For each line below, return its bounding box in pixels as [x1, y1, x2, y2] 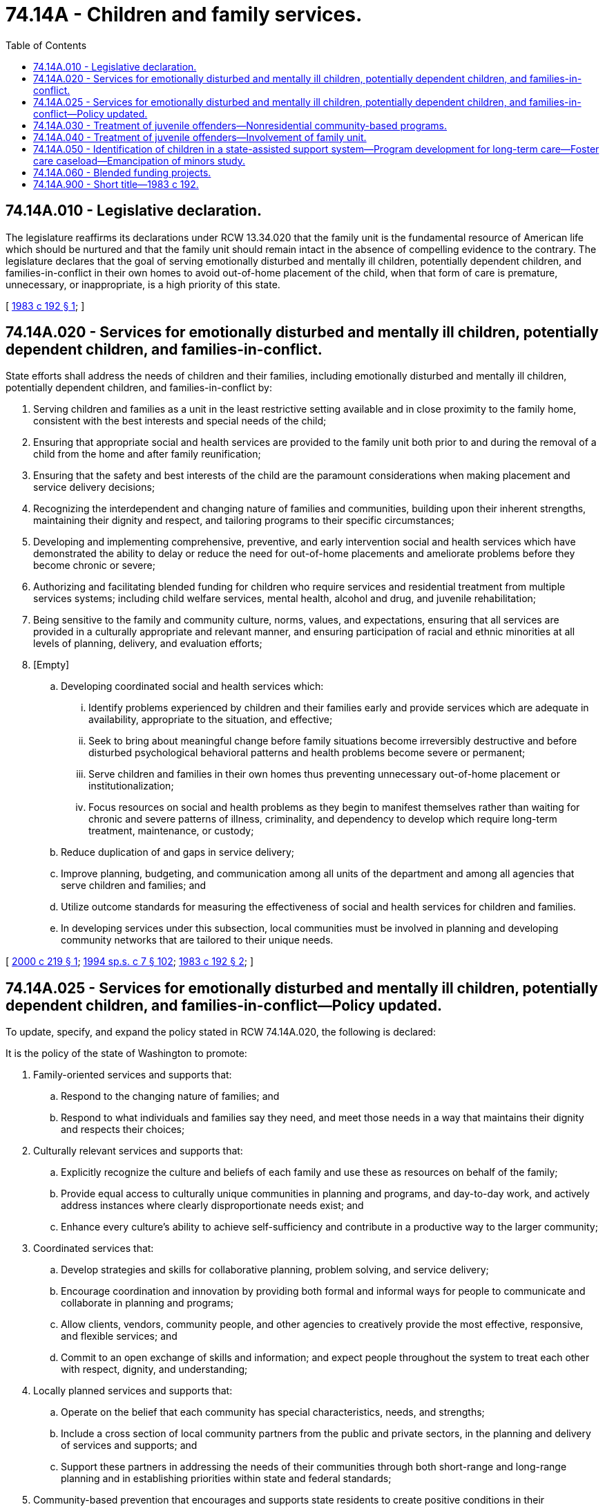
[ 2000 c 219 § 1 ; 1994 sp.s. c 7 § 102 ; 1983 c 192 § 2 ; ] [6, 955, 254, 968]
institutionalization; [88, 780, 174, 792]
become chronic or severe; [33, 559, 155, 572]
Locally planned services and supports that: [33, 1385, 233, 1397]
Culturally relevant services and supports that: [33, 1145, 243, 1157]
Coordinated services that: [33, 1242, 154, 1255]
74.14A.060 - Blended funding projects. [33, 166, 211, 178]
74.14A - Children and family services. [6, 3, 363, 26]
